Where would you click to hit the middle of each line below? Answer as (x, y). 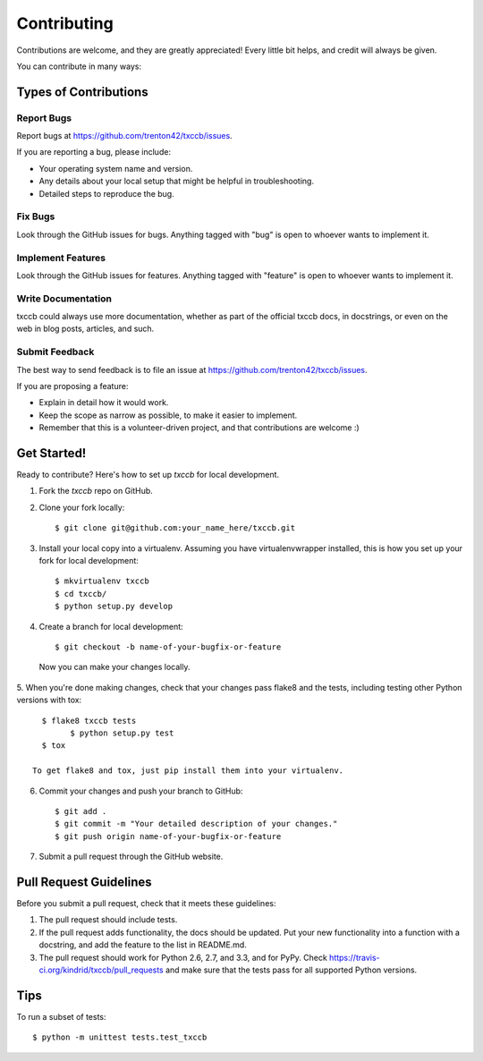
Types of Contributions (82, 92)
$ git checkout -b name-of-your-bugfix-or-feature (168, 647)
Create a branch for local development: (111, 626)
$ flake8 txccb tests (89, 721)
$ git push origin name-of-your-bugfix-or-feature (168, 836)
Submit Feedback (55, 352)
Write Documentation (64, 298)
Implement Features (61, 258)
